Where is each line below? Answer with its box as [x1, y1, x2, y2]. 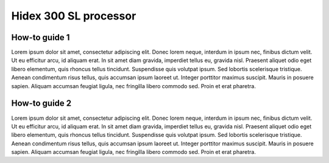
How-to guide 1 [11, 32, 70, 43]
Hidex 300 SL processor [11, 9, 136, 23]
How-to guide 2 [11, 98, 72, 109]
